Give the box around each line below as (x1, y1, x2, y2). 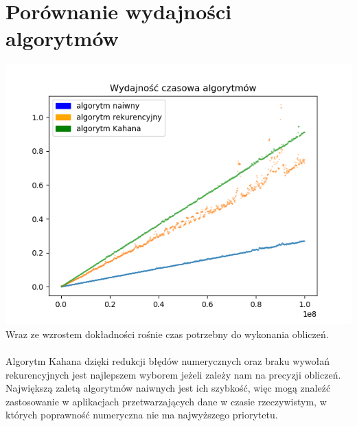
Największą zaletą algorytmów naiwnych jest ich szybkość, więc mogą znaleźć (5, 381, 331, 395)
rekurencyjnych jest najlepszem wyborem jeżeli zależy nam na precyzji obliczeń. (5, 367, 341, 381)
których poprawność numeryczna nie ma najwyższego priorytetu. (5, 407, 278, 422)
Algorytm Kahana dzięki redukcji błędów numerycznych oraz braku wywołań (5, 354, 330, 368)
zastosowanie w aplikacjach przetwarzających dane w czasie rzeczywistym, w (5, 394, 327, 408)
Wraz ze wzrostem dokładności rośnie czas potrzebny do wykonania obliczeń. (5, 326, 329, 341)
